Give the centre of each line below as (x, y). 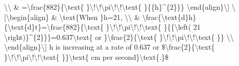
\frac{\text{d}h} (169, 17)
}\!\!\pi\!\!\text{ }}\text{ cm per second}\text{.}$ (86, 57)
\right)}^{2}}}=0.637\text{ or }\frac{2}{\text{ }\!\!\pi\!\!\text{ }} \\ (119, 37)
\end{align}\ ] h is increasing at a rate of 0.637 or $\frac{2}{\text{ (109, 47)
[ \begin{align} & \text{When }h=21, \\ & (72, 17)
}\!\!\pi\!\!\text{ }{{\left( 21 (153, 27)
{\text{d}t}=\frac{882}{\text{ (54, 27)
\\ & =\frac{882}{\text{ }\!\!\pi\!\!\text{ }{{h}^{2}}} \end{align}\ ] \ (120, 7)
